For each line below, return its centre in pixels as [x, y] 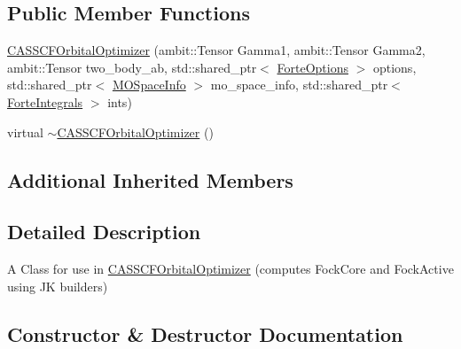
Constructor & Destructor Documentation [205, 333]
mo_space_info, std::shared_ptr [299, 85]
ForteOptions [313, 67]
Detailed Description [104, 232]
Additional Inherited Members [150, 179]
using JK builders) [58, 286]
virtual [25, 132]
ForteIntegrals [45, 101]
